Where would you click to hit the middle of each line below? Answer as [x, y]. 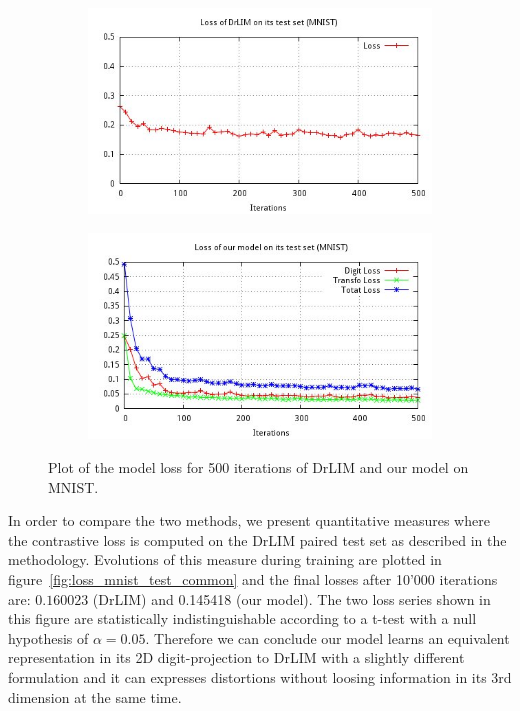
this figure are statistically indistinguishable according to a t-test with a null [242, 618]
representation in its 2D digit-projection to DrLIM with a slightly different [236, 657]
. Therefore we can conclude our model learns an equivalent [327, 637]
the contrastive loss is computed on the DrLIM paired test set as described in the [257, 539]
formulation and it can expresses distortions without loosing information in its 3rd [260, 676]
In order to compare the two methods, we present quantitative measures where [249, 520]
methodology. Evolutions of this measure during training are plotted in [225, 559]
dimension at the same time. [95, 696]
